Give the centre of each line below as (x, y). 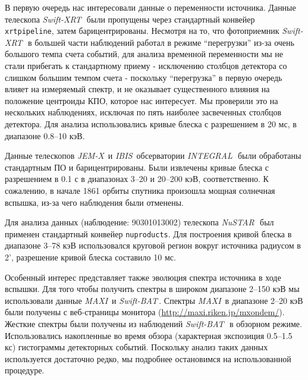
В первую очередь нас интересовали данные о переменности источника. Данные (150, 7)
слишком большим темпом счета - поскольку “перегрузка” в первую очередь (144, 77)
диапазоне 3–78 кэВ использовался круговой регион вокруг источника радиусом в (153, 245)
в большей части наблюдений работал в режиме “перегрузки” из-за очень (161, 42)
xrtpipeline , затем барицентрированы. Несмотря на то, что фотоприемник (142, 31)
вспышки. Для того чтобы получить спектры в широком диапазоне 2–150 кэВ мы (152, 289)
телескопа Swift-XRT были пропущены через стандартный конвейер (130, 19)
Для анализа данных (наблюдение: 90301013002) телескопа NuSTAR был (139, 222)
